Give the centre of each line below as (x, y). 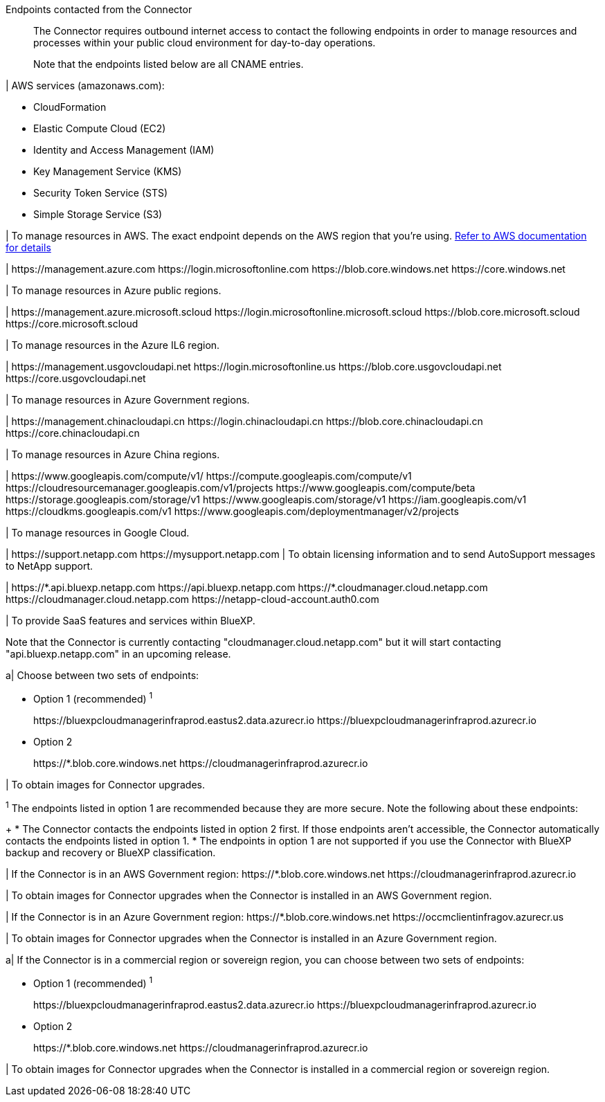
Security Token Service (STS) (101, 193)
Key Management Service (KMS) (108, 171)
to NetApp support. (49, 566)
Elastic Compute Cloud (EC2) (100, 128)
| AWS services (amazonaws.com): (85, 85)
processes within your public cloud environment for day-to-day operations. (205, 43)
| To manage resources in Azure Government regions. (128, 400)
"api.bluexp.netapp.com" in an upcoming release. (118, 654)
